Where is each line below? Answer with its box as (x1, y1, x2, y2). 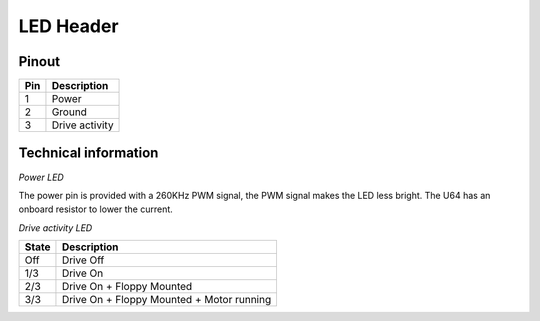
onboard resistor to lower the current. (18, 203, 174, 215)
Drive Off (61, 253, 105, 267)
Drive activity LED (18, 221, 93, 234)
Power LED (18, 171, 64, 183)
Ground (51, 105, 87, 119)
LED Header (18, 15, 119, 37)
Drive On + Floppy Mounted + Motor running (61, 293, 272, 307)
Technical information (18, 145, 159, 162)
